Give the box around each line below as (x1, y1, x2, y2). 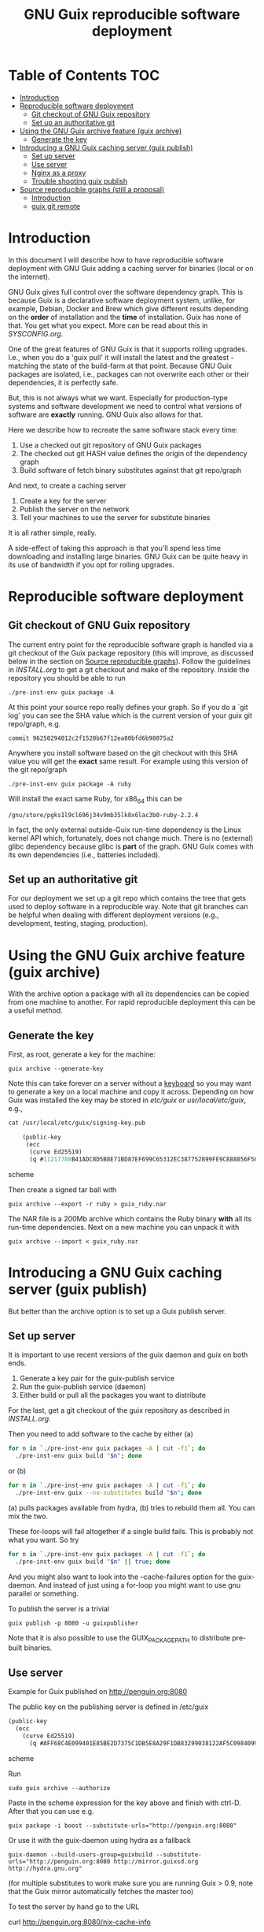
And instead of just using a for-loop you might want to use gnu (38, 1580, 241, 1589)
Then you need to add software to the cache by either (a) (8, 1429, 194, 1439)
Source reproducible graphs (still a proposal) (19, 184, 165, 194)
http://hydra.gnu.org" (8, 1864, 82, 1872)
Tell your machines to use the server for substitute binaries (19, 512, 211, 522)
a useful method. (8, 1006, 63, 1016)
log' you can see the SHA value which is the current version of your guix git (8, 711, 253, 720)
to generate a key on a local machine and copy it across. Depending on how (8, 1087, 254, 1097)
